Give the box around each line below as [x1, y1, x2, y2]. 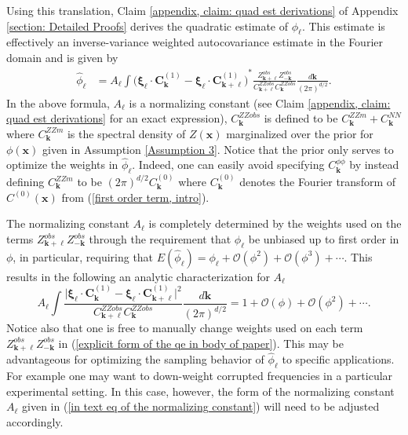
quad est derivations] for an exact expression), [6, 110, 228, 126]
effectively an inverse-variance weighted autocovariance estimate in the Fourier [6, 34, 383, 50]
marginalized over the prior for [226, 125, 373, 141]
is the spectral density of [67, 125, 186, 141]
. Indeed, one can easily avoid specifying [132, 156, 325, 173]
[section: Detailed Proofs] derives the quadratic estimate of [6, 17, 288, 34]
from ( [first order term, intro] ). [61, 188, 209, 205]
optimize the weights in [6, 156, 118, 173]
